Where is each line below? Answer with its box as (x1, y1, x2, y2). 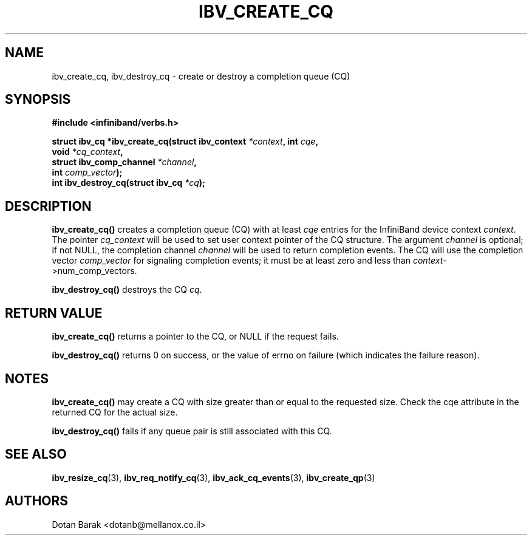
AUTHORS (5, 493, 69, 509)
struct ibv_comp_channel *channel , (52, 157, 197, 168)
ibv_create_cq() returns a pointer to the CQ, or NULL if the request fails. (52, 331, 339, 342)
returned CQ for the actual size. (52, 406, 178, 417)
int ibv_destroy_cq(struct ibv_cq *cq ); (52, 177, 205, 188)
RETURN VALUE (5, 305, 103, 321)
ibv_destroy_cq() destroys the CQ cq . (52, 284, 202, 295)
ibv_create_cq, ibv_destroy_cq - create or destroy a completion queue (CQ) (52, 70, 350, 81)
